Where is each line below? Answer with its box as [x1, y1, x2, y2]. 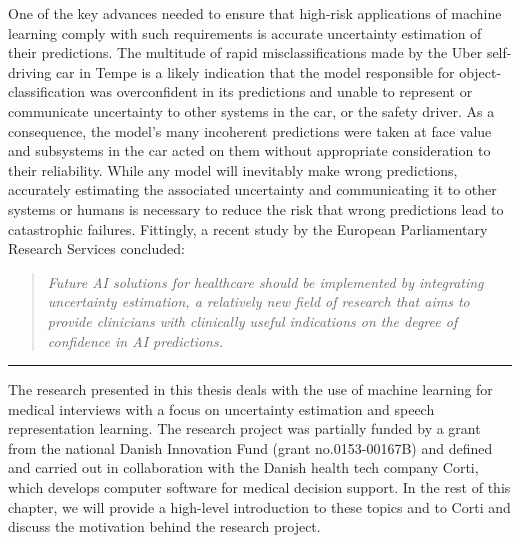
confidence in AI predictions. [47, 330, 224, 351]
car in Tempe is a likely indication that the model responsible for [55, 61, 455, 82]
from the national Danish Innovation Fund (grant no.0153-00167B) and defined [8, 437, 493, 458]
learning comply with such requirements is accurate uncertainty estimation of [8, 22, 482, 43]
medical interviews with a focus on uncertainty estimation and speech [8, 398, 435, 419]
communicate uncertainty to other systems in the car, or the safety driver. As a [8, 100, 495, 121]
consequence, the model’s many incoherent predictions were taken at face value [8, 120, 492, 141]
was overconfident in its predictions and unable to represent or [89, 81, 473, 102]
